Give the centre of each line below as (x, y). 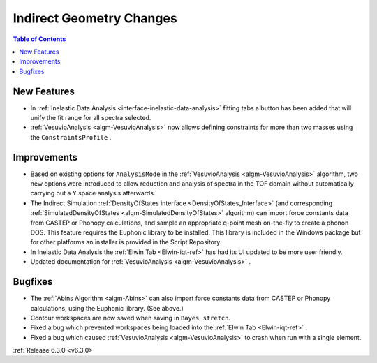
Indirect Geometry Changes (95, 18)
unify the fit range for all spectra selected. (91, 118)
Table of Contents (39, 39)
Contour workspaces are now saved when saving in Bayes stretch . (130, 318)
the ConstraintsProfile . (71, 137)
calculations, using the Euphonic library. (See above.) (107, 308)
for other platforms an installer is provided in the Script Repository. (126, 242)
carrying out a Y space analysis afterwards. (93, 193)
